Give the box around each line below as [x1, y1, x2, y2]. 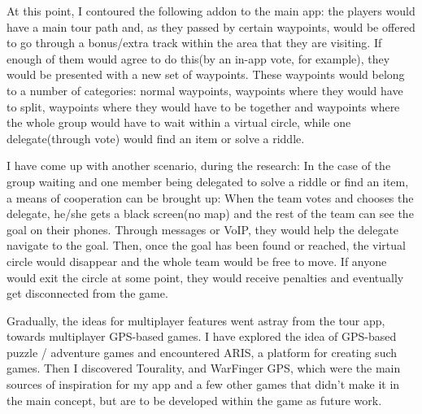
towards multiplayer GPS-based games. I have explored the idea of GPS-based [7, 328, 397, 345]
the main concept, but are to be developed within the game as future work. [7, 391, 382, 408]
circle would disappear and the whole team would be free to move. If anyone [7, 252, 387, 269]
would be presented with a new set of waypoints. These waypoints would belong [7, 66, 405, 83]
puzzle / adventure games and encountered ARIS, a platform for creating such [7, 343, 398, 360]
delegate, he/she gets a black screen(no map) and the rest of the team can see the [7, 205, 414, 222]
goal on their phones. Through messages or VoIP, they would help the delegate [7, 220, 399, 238]
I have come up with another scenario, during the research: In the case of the [7, 157, 391, 174]
